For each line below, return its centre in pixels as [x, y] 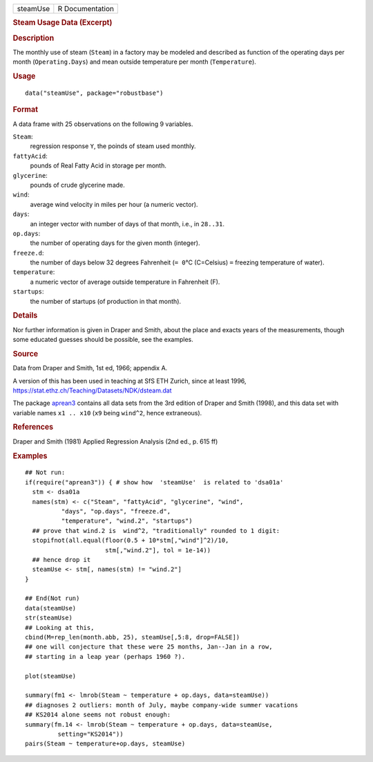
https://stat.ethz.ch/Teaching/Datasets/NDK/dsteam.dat [92, 390]
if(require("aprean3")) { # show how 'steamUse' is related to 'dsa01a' [154, 482]
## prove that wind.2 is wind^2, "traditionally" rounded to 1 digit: [156, 530]
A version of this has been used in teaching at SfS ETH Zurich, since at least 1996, [130, 381]
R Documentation [86, 9]
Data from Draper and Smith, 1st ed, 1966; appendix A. [90, 368]
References [33, 427]
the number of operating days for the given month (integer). [115, 243]
